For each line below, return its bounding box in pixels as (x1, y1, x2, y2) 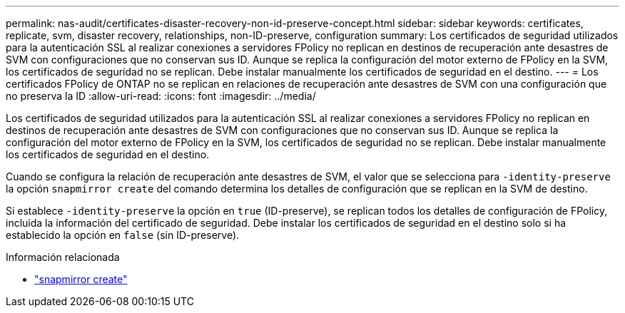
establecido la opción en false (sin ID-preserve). (6, 229, 240, 241)
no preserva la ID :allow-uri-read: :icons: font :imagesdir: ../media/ (6, 90, 316, 102)
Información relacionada (6, 251, 120, 263)
